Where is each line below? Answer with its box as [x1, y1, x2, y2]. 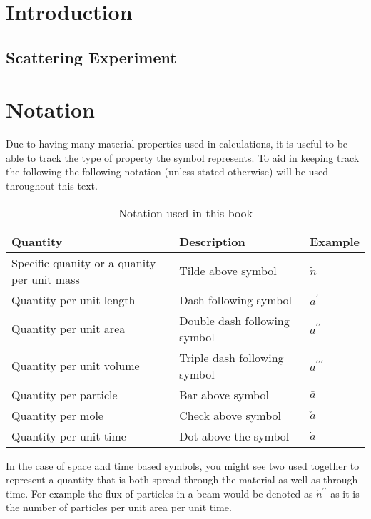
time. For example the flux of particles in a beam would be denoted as [6, 485, 313, 500]
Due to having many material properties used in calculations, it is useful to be [6, 136, 348, 151]
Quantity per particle [11, 386, 118, 403]
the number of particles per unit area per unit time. [6, 500, 232, 515]
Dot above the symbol [179, 427, 290, 444]
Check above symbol [179, 406, 281, 423]
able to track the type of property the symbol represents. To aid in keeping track [6, 150, 360, 165]
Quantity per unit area [11, 320, 126, 337]
